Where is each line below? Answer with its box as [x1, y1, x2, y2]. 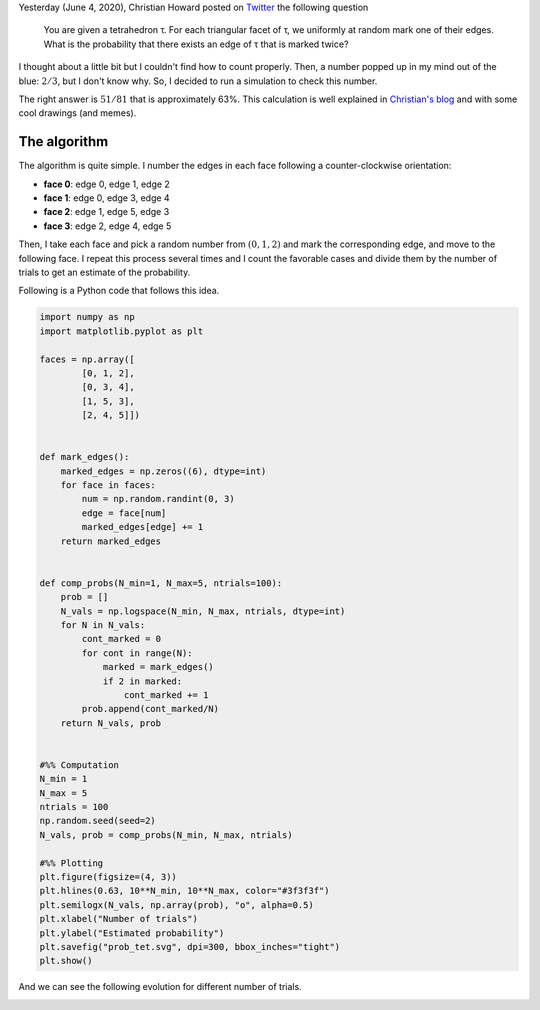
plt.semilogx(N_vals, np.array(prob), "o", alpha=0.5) [39, 899, 314, 910]
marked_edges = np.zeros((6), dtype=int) [60, 465, 267, 477]
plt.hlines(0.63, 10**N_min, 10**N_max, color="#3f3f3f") [39, 885, 330, 897]
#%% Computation [39, 759, 120, 770]
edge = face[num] [81, 507, 167, 519]
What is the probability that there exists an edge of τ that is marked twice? [43, 38, 349, 50]
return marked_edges [60, 535, 162, 547]
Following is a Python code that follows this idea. [18, 285, 220, 297]
